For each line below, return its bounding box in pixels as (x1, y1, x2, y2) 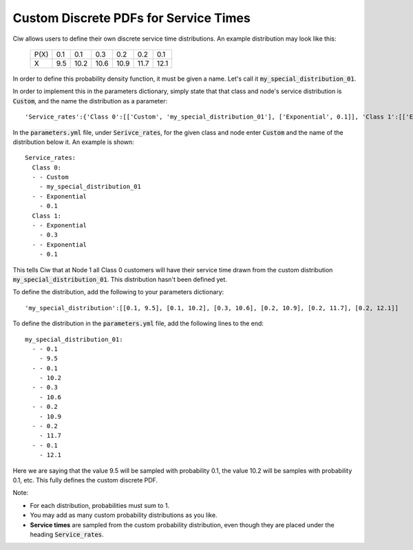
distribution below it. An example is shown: (12, 138, 134, 146)
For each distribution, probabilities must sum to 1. (30, 501, 170, 509)
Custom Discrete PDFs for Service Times (12, 10, 251, 26)
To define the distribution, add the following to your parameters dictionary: (12, 288, 224, 296)
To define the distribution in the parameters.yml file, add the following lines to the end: (12, 319, 264, 327)
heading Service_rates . (30, 530, 104, 538)
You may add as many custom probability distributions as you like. (30, 511, 218, 520)
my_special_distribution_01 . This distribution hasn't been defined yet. (12, 275, 227, 283)
